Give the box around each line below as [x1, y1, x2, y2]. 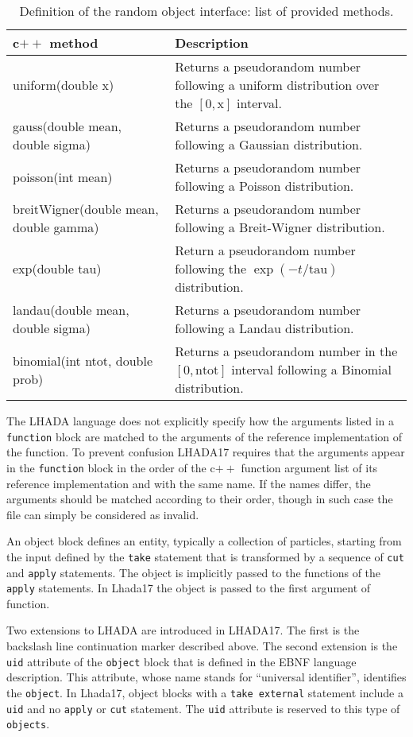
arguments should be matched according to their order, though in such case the [6, 491, 393, 507]
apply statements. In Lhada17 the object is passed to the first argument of [6, 580, 371, 596]
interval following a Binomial [231, 360, 392, 378]
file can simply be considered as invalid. [6, 506, 199, 522]
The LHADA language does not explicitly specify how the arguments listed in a [6, 413, 395, 429]
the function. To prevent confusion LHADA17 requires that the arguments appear [6, 444, 405, 460]
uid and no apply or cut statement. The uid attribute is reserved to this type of [6, 700, 400, 716]
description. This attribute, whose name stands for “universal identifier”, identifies [6, 669, 407, 685]
